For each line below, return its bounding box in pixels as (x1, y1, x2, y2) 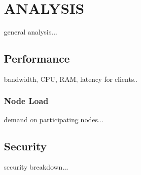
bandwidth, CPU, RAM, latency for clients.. (4, 73, 138, 84)
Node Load (4, 95, 49, 107)
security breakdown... (4, 161, 69, 172)
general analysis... (4, 27, 57, 37)
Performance (4, 51, 70, 66)
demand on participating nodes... (4, 114, 104, 124)
